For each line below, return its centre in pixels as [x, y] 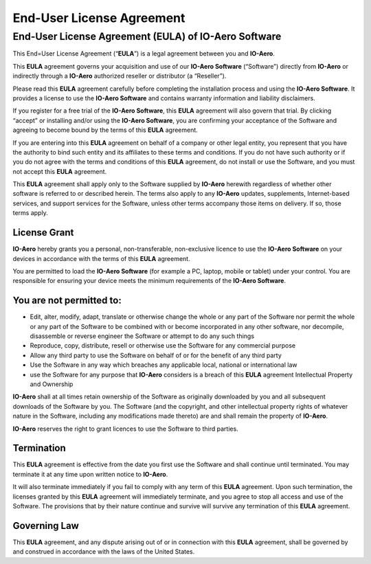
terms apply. [30, 213]
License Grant [43, 233]
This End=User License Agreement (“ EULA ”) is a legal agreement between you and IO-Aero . [144, 54]
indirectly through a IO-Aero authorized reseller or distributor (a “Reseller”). [120, 76]
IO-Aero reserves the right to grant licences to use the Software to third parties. [125, 429]
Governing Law [46, 526]
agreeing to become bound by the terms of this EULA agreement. [105, 130]
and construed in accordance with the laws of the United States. [104, 552]
